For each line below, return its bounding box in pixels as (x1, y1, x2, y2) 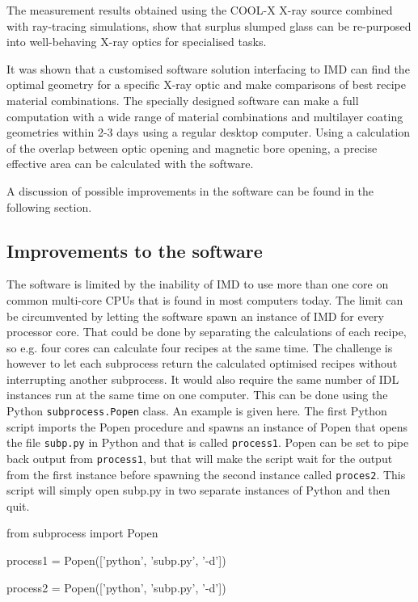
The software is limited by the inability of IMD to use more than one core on (6, 276, 389, 293)
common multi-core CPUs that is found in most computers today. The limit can (6, 291, 403, 308)
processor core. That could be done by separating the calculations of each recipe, (6, 323, 407, 340)
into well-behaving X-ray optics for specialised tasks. (6, 33, 267, 50)
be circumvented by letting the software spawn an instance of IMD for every (6, 307, 384, 324)
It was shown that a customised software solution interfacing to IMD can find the (6, 60, 410, 77)
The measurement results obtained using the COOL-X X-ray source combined (6, 2, 393, 18)
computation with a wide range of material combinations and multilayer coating (6, 107, 403, 124)
